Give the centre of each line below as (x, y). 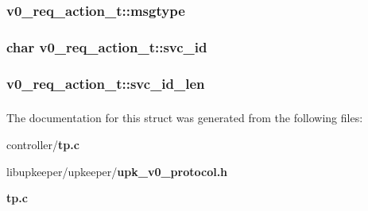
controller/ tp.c (43, 145)
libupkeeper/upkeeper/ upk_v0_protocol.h (117, 171)
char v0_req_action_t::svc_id (107, 46)
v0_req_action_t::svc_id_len (106, 83)
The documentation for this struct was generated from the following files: (185, 118)
